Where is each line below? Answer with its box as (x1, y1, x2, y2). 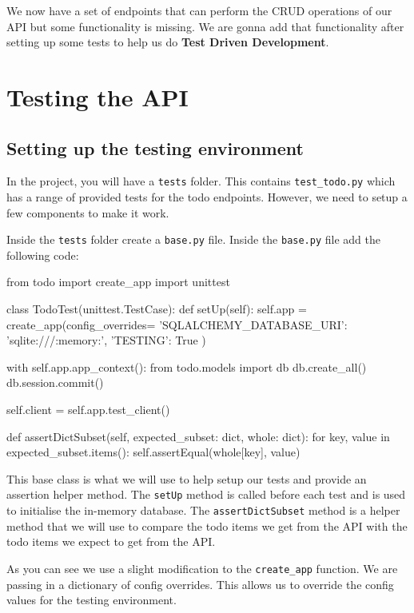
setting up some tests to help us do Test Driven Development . (6, 34, 329, 50)
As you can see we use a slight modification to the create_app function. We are (6, 559, 398, 576)
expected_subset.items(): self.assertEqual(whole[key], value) (6, 444, 301, 460)
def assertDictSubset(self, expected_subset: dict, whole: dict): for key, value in (6, 428, 390, 444)
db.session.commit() (6, 374, 104, 391)
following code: (6, 246, 79, 263)
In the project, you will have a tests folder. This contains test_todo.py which (6, 173, 396, 189)
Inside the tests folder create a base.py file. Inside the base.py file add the (6, 231, 381, 248)
